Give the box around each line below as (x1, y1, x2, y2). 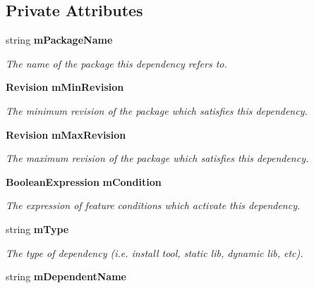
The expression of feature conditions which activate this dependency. (6, 198, 301, 213)
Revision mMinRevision (6, 80, 124, 94)
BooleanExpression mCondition (6, 174, 162, 189)
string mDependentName (6, 269, 126, 284)
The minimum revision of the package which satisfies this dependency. (6, 103, 308, 118)
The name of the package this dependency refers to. (6, 56, 227, 70)
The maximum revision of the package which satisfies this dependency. (6, 151, 309, 165)
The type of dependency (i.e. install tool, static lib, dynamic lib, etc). (6, 245, 303, 260)
